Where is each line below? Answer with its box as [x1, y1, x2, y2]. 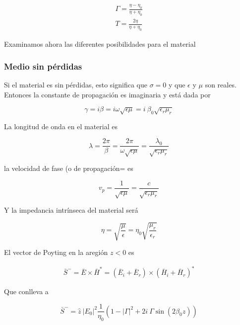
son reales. [205, 80, 237, 90]
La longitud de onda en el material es [4, 121, 118, 131]
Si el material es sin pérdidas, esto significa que [4, 80, 148, 90]
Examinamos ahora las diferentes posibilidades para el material [4, 39, 196, 49]
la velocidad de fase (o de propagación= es [4, 163, 133, 173]
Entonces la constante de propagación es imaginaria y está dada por [4, 89, 211, 99]
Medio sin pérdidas [4, 60, 82, 72]
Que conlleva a [4, 286, 49, 297]
